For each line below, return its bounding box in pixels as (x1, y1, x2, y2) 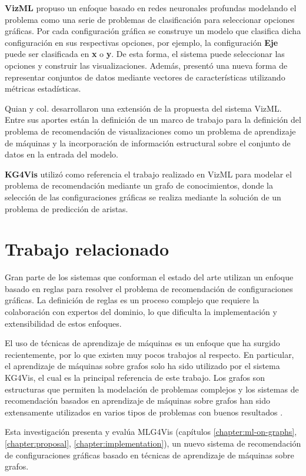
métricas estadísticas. (5, 82, 81, 95)
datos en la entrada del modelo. (5, 148, 119, 160)
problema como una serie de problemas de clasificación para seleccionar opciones (5, 13, 295, 25)
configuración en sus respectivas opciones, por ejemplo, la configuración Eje (5, 36, 278, 48)
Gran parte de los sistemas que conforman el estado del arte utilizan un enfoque (5, 271, 294, 283)
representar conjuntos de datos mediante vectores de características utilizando (5, 71, 285, 83)
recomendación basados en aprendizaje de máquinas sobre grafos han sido (5, 394, 270, 407)
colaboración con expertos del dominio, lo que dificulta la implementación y (5, 306, 277, 317)
